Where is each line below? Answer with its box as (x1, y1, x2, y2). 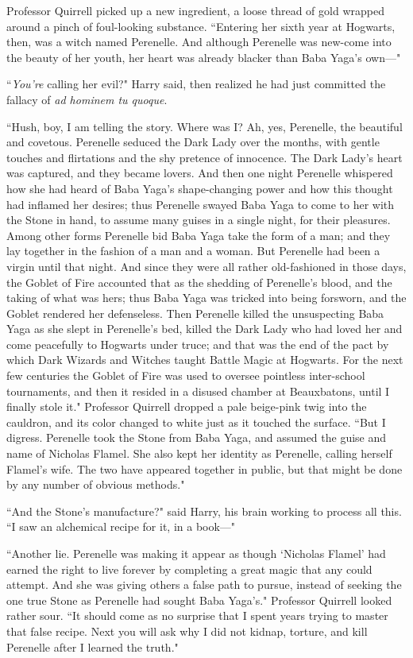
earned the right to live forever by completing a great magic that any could (6, 560, 372, 577)
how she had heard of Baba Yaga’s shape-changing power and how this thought (6, 180, 393, 196)
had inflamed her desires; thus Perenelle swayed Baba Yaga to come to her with (6, 195, 395, 212)
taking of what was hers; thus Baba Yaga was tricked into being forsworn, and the (6, 289, 407, 306)
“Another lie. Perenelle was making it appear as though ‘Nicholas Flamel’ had (6, 545, 386, 561)
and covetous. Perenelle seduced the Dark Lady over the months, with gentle (6, 134, 380, 150)
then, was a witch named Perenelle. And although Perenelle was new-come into (6, 33, 392, 50)
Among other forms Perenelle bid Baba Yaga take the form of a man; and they (6, 226, 391, 243)
